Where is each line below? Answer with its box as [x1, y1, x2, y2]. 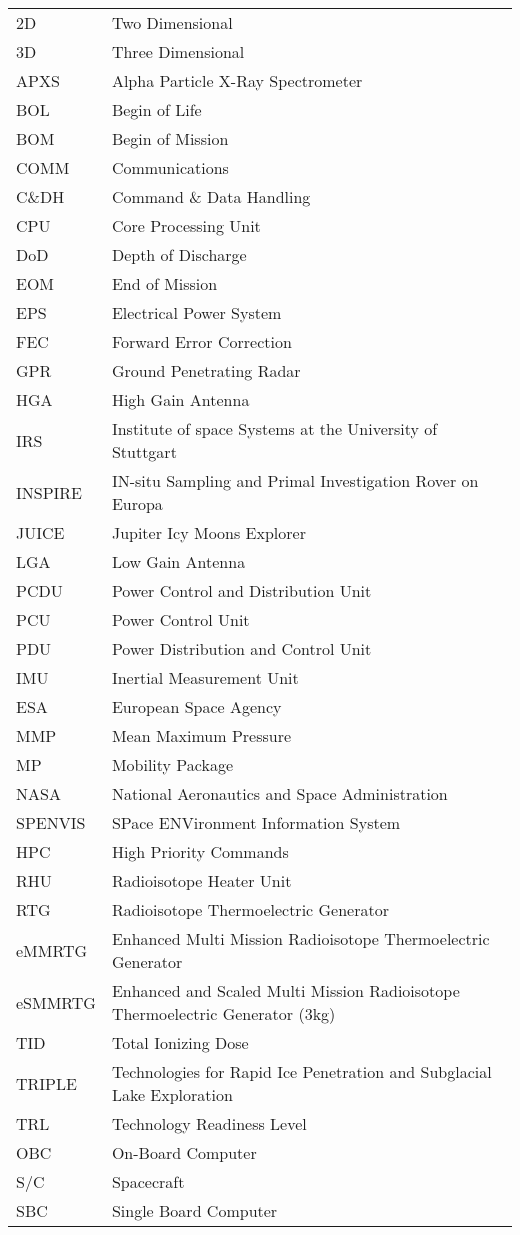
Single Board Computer [111, 1199, 278, 1222]
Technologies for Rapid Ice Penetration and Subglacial [111, 1060, 492, 1083]
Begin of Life [111, 98, 202, 121]
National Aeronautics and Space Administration [111, 782, 448, 805]
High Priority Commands [111, 840, 289, 863]
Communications [111, 156, 229, 179]
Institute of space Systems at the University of [111, 417, 438, 440]
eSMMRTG [16, 990, 96, 1014]
